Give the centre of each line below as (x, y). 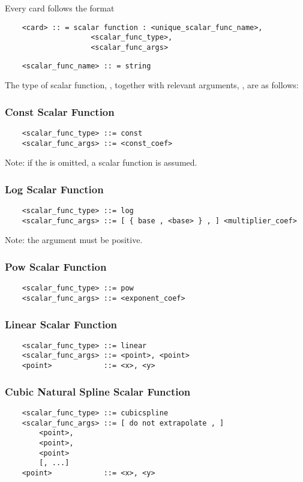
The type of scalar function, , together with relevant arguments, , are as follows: (152, 85)
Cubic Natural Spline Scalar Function (98, 391)
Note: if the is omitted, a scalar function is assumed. (101, 162)
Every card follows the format (60, 8)
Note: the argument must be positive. (74, 240)
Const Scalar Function (60, 111)
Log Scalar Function (54, 189)
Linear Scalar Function (61, 324)
